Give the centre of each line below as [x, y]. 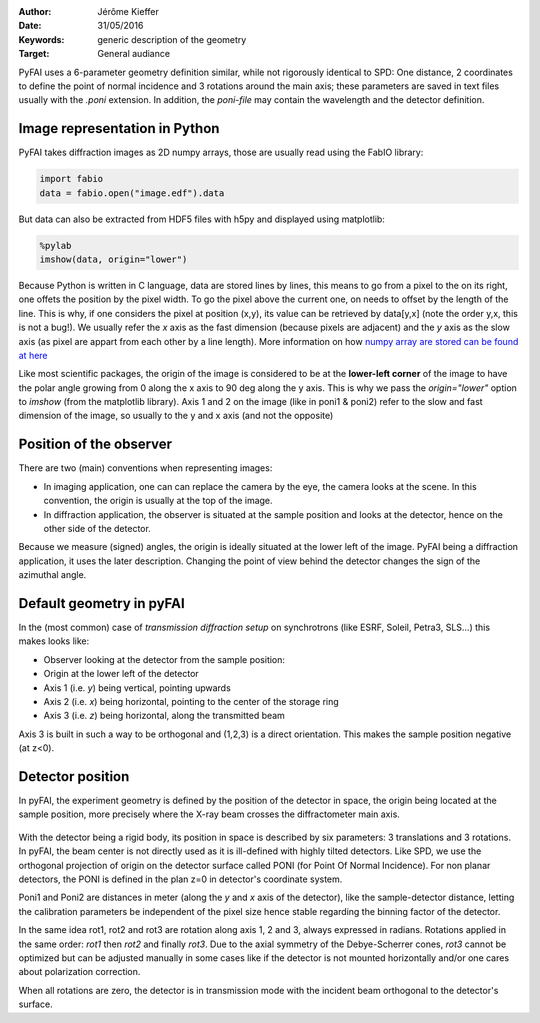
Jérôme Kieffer [128, 11]
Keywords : [41, 39]
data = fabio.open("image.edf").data [132, 193]
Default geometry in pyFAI [101, 603]
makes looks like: [54, 641]
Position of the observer [95, 444]
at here [33, 355]
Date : [30, 26]
